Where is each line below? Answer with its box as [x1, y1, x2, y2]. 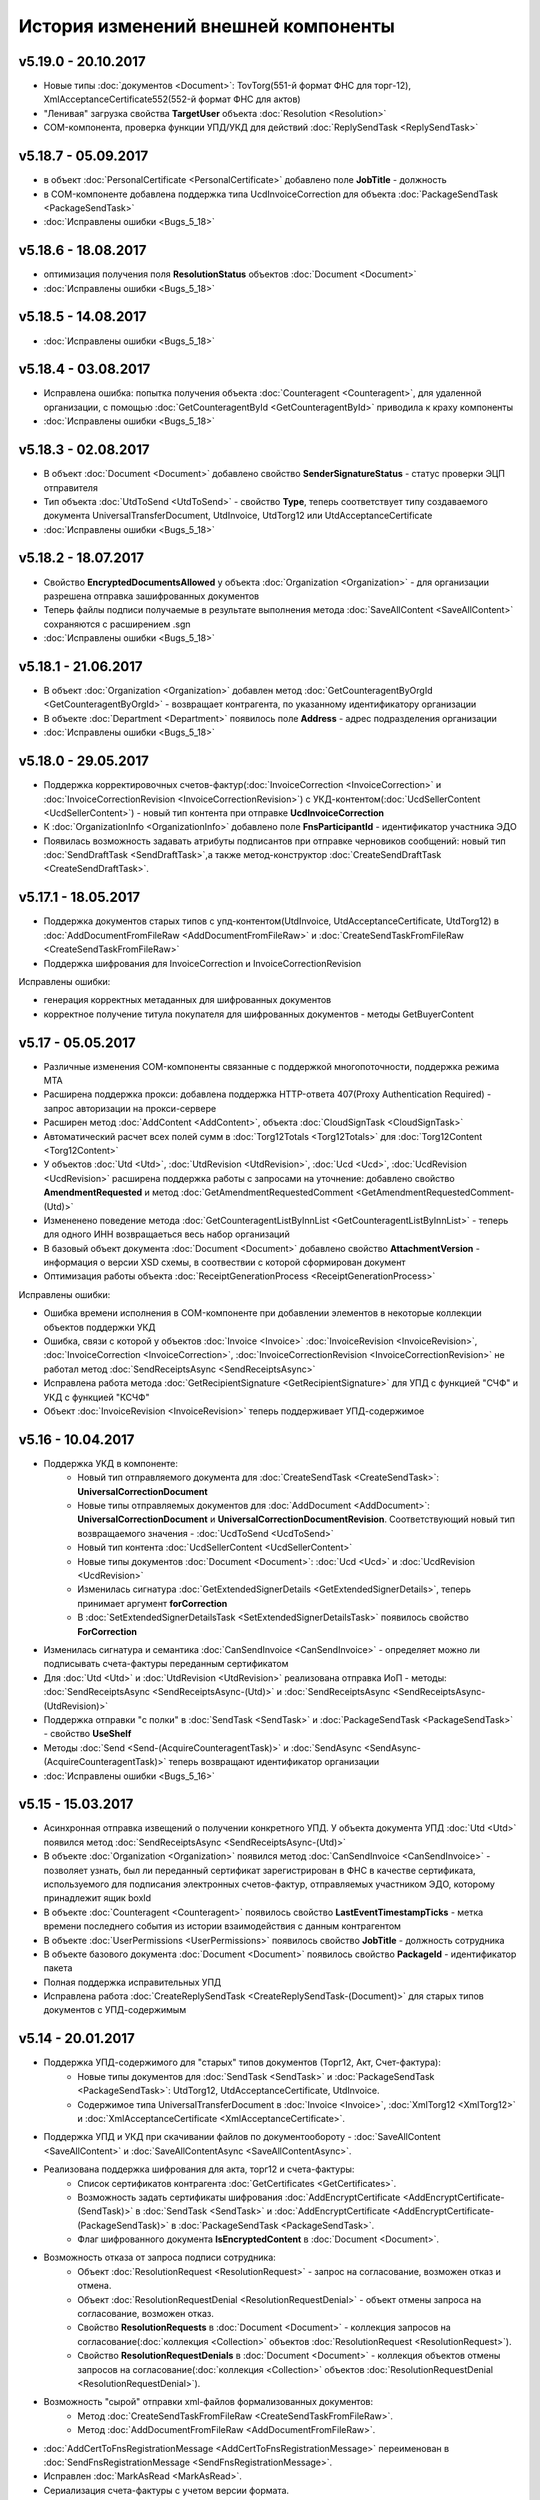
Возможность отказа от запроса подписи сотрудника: [43, 2251, 277, 2264]
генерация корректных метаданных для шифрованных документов [43, 994, 332, 1006]
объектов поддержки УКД [43, 1321, 156, 1333]
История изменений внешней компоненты [18, 15, 395, 37]
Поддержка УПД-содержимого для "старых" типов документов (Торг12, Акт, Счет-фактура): [43, 2056, 442, 2069]
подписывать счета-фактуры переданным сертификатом [43, 1658, 289, 1670]
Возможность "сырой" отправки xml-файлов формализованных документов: [43, 2396, 374, 2408]
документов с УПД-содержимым [43, 2004, 187, 2016]
